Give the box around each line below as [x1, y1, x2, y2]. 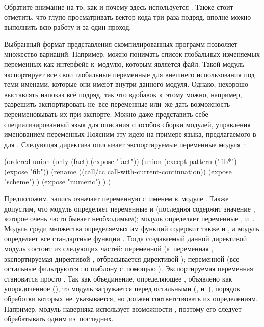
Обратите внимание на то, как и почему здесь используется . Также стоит [4, 2, 233, 12]
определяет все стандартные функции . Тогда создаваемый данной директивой [4, 233, 247, 244]
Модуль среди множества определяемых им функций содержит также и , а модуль [4, 223, 259, 233]
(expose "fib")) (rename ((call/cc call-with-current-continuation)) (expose [4, 166, 232, 176]
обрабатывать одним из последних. [4, 313, 114, 324]
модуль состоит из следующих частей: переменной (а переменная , [4, 243, 214, 254]
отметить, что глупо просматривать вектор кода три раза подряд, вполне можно [4, 11, 251, 22]
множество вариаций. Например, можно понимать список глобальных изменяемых [4, 49, 260, 59]
